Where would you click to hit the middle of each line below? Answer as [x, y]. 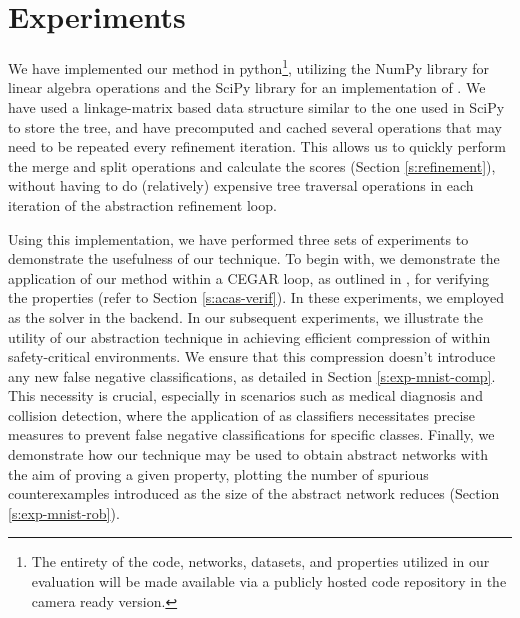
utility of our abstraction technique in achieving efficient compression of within [249, 336]
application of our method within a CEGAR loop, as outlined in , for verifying [249, 277]
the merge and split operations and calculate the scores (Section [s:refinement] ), [252, 165]
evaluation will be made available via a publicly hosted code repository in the [269, 581]
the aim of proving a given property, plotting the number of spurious [218, 473]
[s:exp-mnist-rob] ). [64, 512]
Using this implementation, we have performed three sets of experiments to [238, 238]
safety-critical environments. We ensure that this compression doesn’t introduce [252, 356]
